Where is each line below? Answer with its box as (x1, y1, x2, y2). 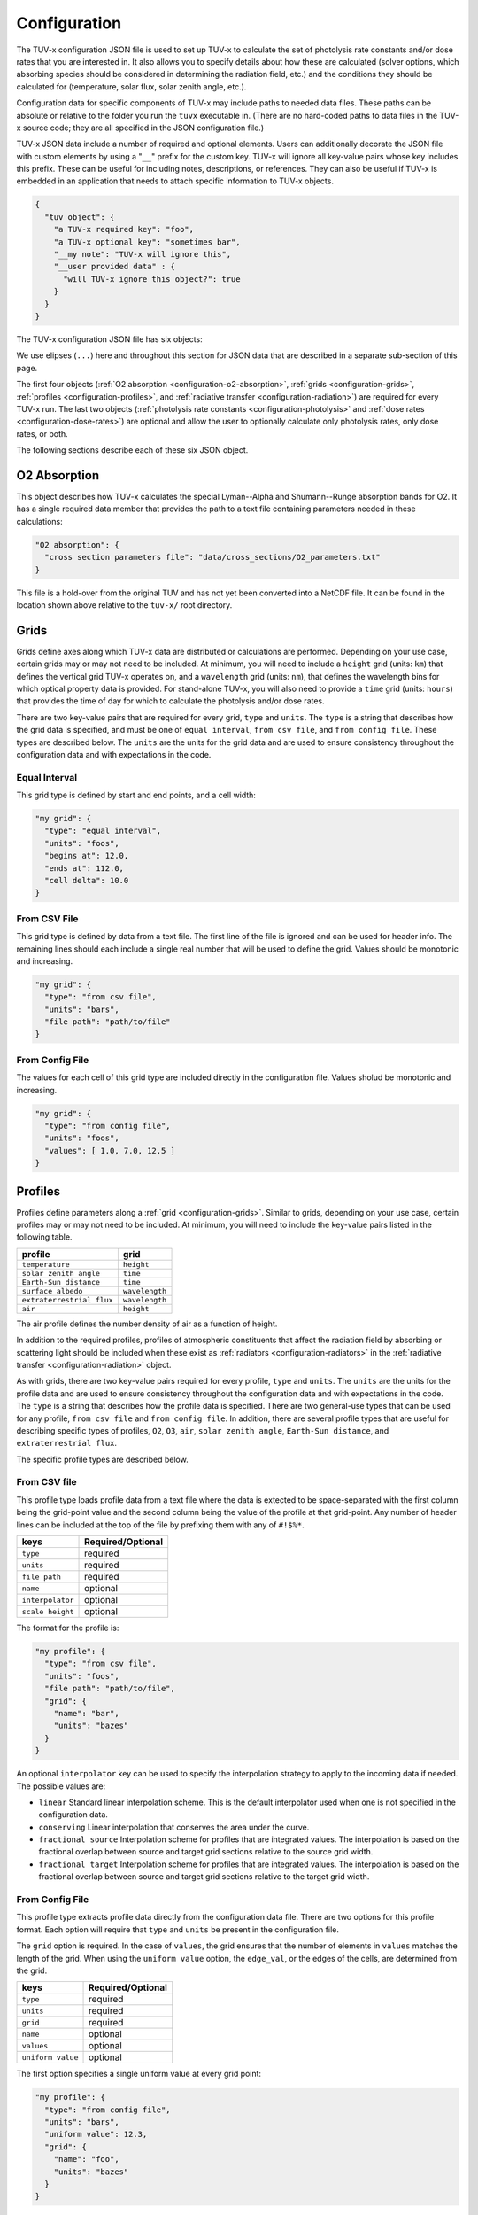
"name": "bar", (53, 1708, 119, 1718)
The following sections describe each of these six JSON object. (16, 445, 249, 455)
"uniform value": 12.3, (44, 2129, 148, 2140)
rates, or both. (16, 428, 68, 439)
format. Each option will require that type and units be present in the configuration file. (16, 1924, 340, 1935)
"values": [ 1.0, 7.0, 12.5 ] (44, 1146, 176, 1155)
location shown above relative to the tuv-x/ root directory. (16, 599, 233, 610)
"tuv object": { (44, 212, 115, 221)
